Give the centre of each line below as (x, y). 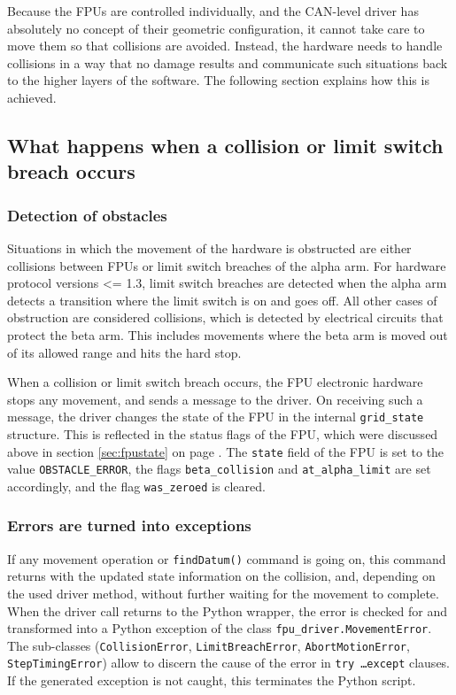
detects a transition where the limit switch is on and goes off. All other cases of (222, 300)
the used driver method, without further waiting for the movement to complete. (223, 593)
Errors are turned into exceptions (129, 525)
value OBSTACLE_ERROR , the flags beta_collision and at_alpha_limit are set (219, 469)
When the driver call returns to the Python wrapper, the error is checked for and (227, 610)
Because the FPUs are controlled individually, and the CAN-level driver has (213, 11)
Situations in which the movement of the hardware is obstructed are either (209, 247)
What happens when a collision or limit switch (225, 145)
